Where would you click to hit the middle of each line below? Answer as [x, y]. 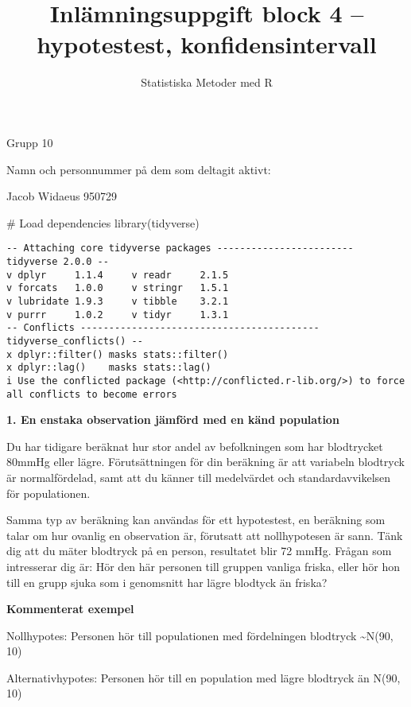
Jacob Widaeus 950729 [62, 196]
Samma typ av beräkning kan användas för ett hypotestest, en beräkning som [196, 520]
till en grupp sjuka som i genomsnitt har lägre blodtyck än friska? [167, 582]
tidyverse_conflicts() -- [75, 341]
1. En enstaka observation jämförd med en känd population [173, 420]
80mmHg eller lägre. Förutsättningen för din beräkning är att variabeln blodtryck [205, 462]
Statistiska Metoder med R [207, 82]
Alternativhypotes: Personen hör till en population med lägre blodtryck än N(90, [204, 677]
